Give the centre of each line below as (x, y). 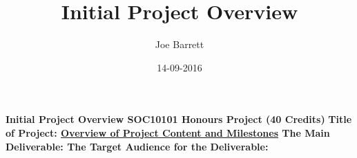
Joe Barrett (180, 44)
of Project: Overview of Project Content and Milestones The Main (168, 132)
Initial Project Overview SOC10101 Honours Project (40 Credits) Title (179, 119)
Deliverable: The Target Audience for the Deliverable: (137, 146)
